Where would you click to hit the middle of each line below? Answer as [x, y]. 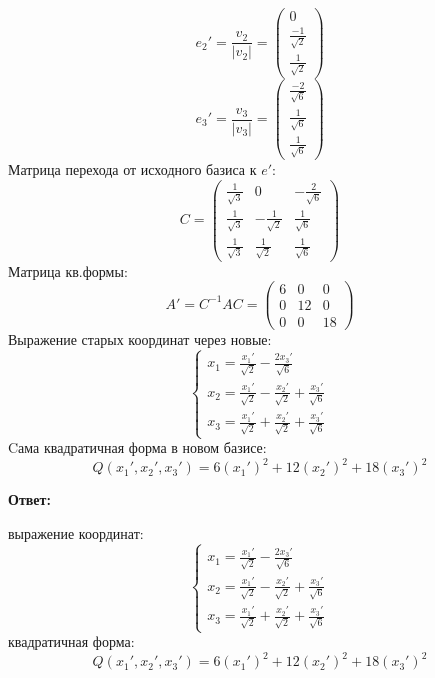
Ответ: [29, 499]
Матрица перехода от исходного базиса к [132, 169]
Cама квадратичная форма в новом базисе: [137, 447]
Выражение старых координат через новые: [140, 338]
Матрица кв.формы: [68, 270]
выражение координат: [76, 532]
